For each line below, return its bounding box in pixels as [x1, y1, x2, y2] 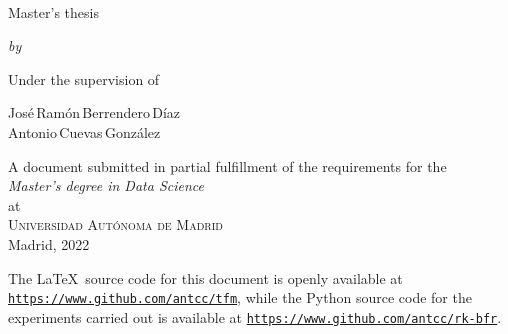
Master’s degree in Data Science [8, 175, 204, 196]
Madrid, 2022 [8, 233, 90, 254]
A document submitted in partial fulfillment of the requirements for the [8, 155, 447, 176]
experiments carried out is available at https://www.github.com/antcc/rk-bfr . [8, 306, 502, 327]
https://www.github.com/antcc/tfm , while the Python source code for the [8, 287, 472, 308]
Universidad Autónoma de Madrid [8, 214, 223, 235]
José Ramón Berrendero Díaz [8, 102, 181, 123]
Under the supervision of [8, 68, 160, 89]
